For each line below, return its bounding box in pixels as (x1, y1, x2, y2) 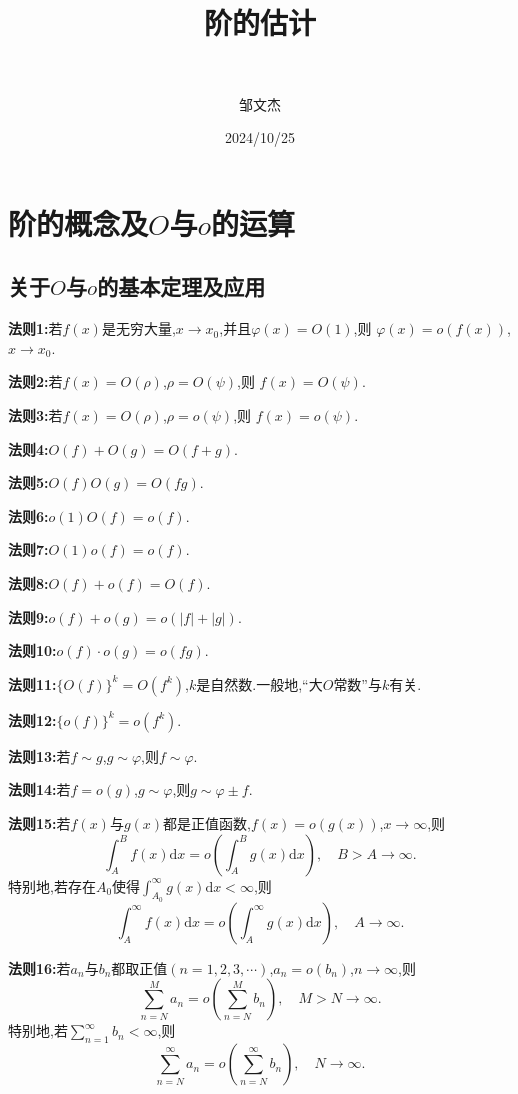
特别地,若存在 (8, 875, 96, 896)
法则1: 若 (8, 318, 63, 339)
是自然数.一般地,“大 (196, 673, 323, 694)
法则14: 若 (8, 779, 71, 800)
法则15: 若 (8, 813, 71, 834)
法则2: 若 (8, 371, 63, 392)
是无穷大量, (101, 318, 176, 339)
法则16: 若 (8, 957, 71, 978)
